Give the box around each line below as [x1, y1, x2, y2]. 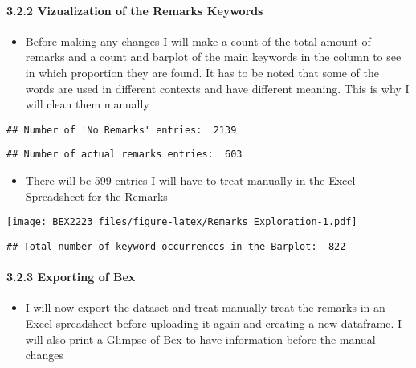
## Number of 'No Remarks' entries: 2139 [6, 124, 237, 136]
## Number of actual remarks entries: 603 [6, 149, 243, 161]
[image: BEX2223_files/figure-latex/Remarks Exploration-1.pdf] [6, 216, 357, 228]
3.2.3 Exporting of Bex [6, 268, 136, 285]
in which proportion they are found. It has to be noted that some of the [25, 63, 379, 80]
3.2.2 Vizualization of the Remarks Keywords [6, 2, 263, 18]
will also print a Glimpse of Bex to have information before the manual [25, 330, 376, 347]
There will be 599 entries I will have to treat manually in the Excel [25, 172, 356, 189]
